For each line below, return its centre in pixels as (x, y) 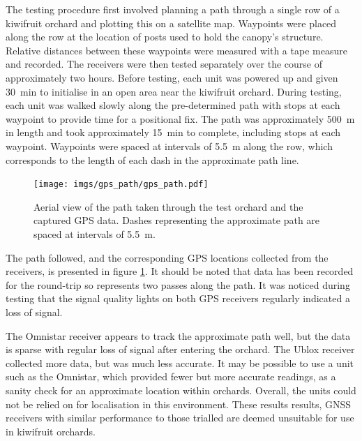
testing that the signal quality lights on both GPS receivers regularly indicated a (178, 298)
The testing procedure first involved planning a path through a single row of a (173, 9)
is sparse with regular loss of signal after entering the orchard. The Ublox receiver (180, 349)
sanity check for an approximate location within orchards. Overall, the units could (181, 390)
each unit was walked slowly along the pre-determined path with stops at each (173, 105)
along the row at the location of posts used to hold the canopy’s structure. (165, 37)
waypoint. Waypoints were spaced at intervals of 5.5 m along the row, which (169, 145)
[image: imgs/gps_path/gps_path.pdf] (121, 185)
